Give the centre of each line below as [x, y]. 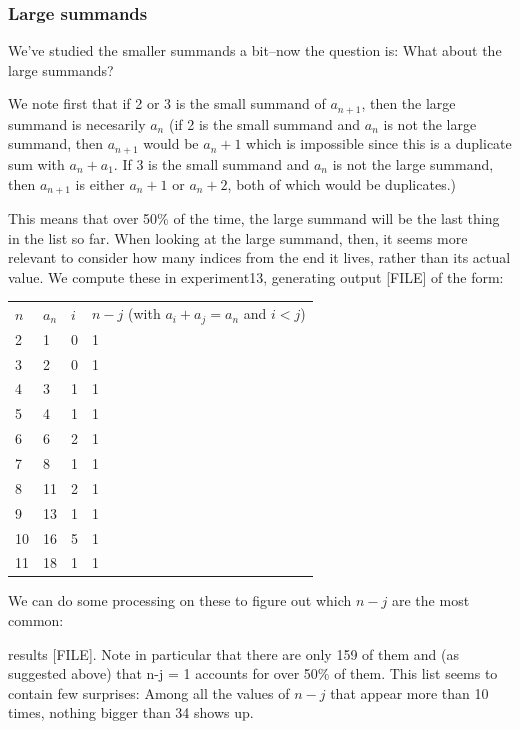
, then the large [408, 103]
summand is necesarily [77, 123]
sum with [36, 163]
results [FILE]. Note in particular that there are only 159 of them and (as [233, 653]
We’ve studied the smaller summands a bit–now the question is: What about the [255, 50]
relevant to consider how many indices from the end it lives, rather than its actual [259, 257]
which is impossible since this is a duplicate [379, 143]
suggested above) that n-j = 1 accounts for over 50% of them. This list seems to [253, 673]
